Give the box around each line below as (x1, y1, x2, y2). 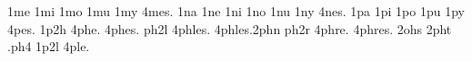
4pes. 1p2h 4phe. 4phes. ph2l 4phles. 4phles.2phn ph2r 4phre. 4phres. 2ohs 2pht (7, 19, 452, 38)
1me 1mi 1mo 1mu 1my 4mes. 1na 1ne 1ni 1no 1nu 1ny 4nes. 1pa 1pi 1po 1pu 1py (7, 2, 465, 20)
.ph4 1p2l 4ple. (7, 37, 90, 56)
